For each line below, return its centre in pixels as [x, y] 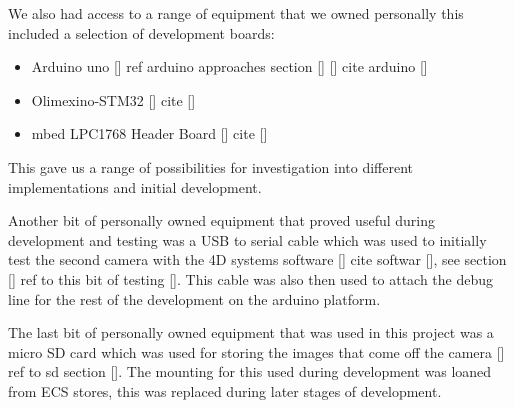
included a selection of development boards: [141, 32]
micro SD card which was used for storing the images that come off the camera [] [256, 351]
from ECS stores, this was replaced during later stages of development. [225, 390]
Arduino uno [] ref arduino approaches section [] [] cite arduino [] [229, 66]
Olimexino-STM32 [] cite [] [113, 99]
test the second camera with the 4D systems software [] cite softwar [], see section [257, 259]
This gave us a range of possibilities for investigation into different [211, 166]
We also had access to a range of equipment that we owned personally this [236, 13]
